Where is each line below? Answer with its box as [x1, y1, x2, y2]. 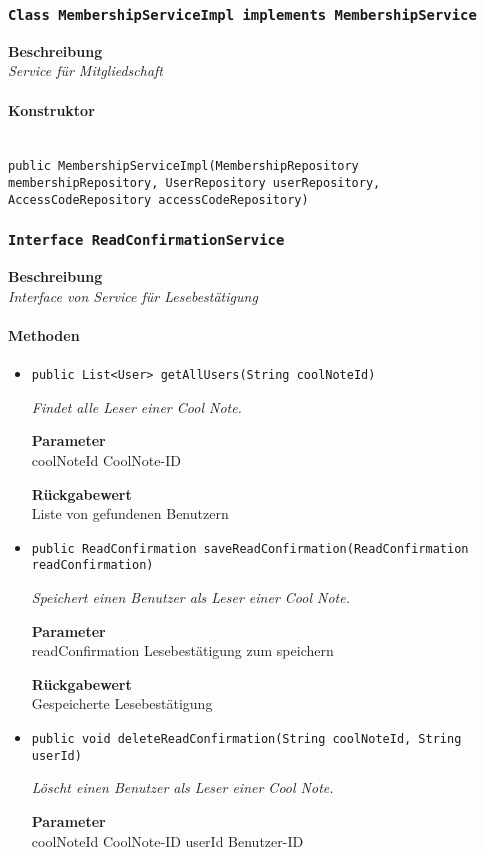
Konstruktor [8, 99, 95, 120]
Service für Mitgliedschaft [8, 60, 163, 81]
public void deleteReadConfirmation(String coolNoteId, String [31, 732, 462, 746]
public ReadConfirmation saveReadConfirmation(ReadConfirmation [31, 541, 469, 556]
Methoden [8, 324, 80, 345]
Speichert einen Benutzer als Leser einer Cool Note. [31, 587, 350, 608]
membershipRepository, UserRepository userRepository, [8, 176, 381, 191]
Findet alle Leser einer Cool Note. [31, 396, 242, 417]
